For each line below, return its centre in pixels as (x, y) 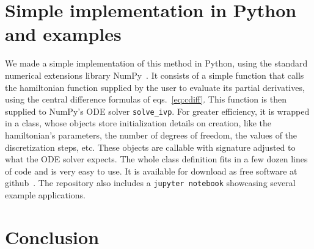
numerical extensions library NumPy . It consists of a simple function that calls (155, 75)
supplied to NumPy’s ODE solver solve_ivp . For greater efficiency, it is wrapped (157, 111)
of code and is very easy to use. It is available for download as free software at (151, 171)
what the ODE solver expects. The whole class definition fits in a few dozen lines (156, 159)
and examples (63, 34)
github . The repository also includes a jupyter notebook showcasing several (150, 183)
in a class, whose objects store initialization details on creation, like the (138, 123)
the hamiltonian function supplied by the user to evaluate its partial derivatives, (155, 87)
